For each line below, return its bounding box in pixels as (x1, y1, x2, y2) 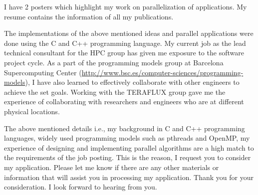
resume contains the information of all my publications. (4, 11, 174, 21)
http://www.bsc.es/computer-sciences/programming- (81, 67, 244, 77)
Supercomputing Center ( (4, 67, 82, 77)
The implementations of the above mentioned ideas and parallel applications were (4, 28, 254, 38)
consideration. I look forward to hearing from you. (4, 182, 157, 192)
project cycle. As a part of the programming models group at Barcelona (4, 57, 224, 67)
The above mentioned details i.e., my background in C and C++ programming (4, 123, 245, 133)
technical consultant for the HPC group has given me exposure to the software (4, 47, 244, 58)
